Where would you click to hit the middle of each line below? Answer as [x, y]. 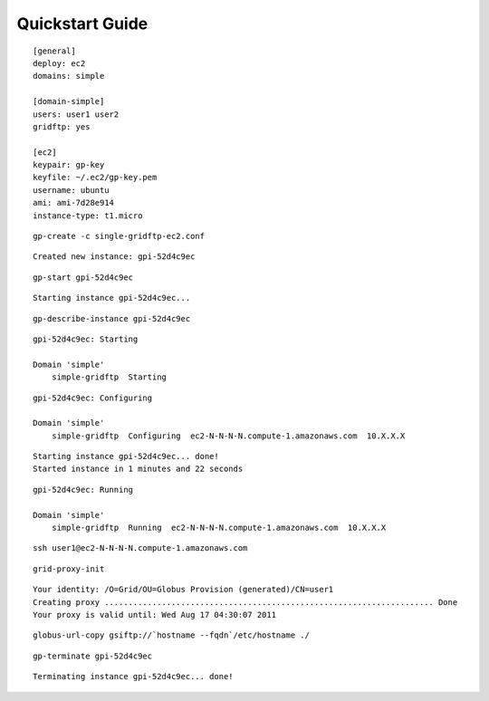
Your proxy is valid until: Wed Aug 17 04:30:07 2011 [154, 615]
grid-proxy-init [69, 569]
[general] [54, 51]
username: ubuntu [71, 190]
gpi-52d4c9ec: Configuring [93, 398]
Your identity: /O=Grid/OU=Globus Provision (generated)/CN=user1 [183, 590]
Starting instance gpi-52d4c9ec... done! [126, 456]
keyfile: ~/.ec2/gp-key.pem [95, 178]
